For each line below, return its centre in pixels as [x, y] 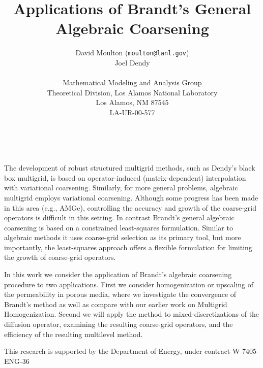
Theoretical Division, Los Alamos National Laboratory [132, 92]
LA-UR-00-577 [132, 112]
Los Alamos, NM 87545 [132, 102]
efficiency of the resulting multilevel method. [74, 334]
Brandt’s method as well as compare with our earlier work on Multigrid [116, 304]
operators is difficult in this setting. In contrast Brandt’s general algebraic [119, 218]
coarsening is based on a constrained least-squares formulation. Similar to [119, 227]
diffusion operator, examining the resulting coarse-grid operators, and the [119, 324]
